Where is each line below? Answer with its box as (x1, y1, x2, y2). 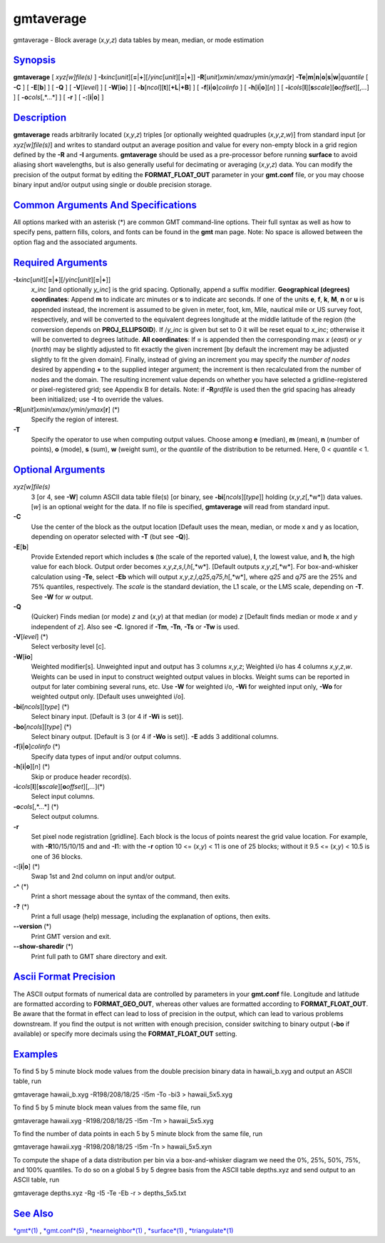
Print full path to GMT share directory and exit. (31, 952, 168, 960)
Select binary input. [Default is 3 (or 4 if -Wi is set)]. (31, 713, 184, 721)
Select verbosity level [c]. (31, 643, 106, 651)
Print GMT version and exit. (31, 932, 112, 940)
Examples (13, 1048, 58, 1060)
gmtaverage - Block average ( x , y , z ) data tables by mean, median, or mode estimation (13, 36, 264, 44)
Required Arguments (13, 256, 108, 268)
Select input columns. (31, 792, 96, 801)
